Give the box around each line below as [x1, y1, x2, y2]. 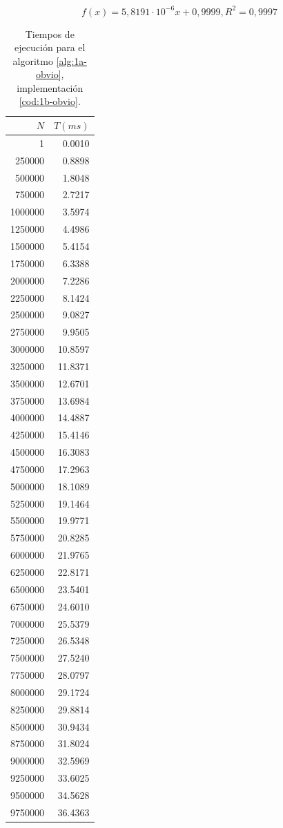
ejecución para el [14, 40, 86, 55]
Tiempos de [25, 26, 75, 41]
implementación [17, 80, 84, 95]
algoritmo [12, 53, 53, 68]
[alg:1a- [56, 53, 87, 68]
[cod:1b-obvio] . [19, 94, 81, 108]
